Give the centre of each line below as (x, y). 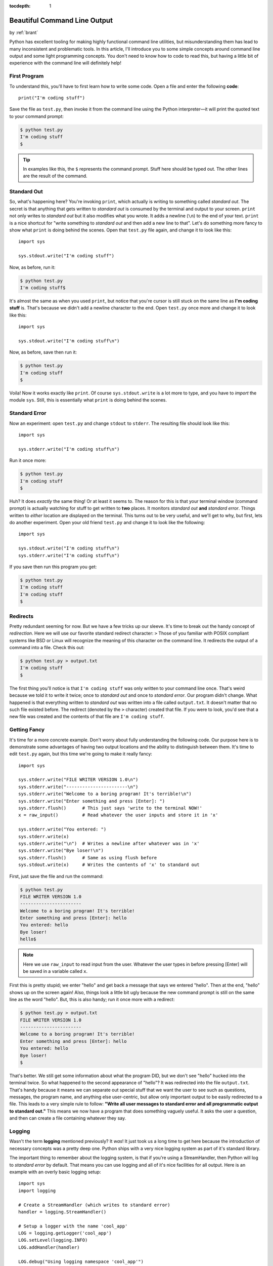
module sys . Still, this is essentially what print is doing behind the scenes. (88, 400)
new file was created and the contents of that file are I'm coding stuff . (87, 717)
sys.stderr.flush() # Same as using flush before (88, 858)
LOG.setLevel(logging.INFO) (53, 1240)
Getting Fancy (27, 730)
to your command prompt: (37, 116)
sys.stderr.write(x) (44, 836)
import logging (37, 1191)
